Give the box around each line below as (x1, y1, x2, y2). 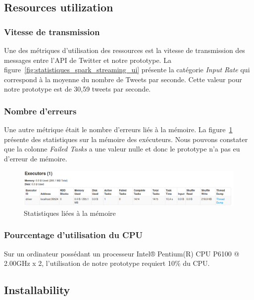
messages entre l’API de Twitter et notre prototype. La (4, 54, 171, 65)
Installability (4, 282, 70, 298)
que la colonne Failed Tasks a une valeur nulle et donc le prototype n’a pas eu (4, 144, 240, 154)
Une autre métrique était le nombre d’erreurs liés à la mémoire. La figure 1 (4, 124, 233, 135)
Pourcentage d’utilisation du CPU (4, 229, 143, 241)
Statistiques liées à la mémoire (24, 207, 116, 218)
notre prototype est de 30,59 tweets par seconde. (4, 84, 151, 94)
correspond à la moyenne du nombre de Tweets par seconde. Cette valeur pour (4, 74, 242, 84)
